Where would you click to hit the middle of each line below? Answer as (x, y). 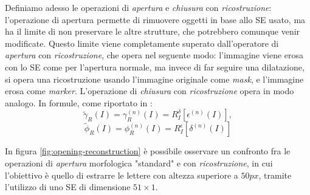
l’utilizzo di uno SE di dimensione (68, 187)
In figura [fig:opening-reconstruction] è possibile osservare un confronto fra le (148, 151)
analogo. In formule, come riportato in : (79, 102)
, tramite (275, 175)
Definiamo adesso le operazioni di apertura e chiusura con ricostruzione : (138, 7)
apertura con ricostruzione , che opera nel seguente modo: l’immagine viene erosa (154, 55)
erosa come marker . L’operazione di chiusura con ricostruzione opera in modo (150, 91)
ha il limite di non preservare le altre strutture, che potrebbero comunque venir (153, 31)
